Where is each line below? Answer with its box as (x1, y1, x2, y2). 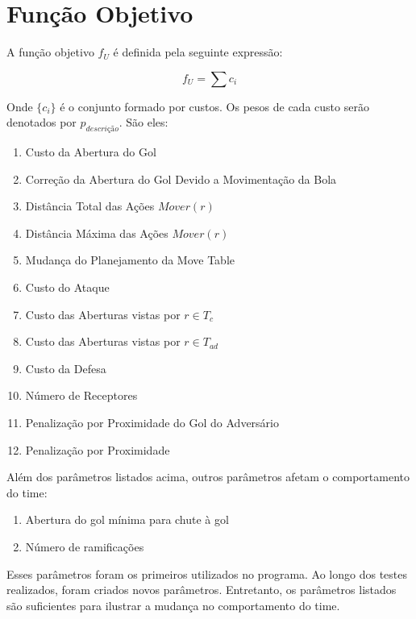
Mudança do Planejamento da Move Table (25, 251, 235, 268)
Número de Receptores (25, 387, 138, 404)
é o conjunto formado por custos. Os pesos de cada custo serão (60, 98, 369, 114)
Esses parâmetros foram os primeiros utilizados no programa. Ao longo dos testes (6, 565, 408, 582)
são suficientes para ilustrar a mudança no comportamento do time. (6, 596, 340, 613)
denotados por (6, 114, 77, 131)
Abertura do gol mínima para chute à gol (25, 511, 229, 528)
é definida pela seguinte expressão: (113, 44, 283, 60)
